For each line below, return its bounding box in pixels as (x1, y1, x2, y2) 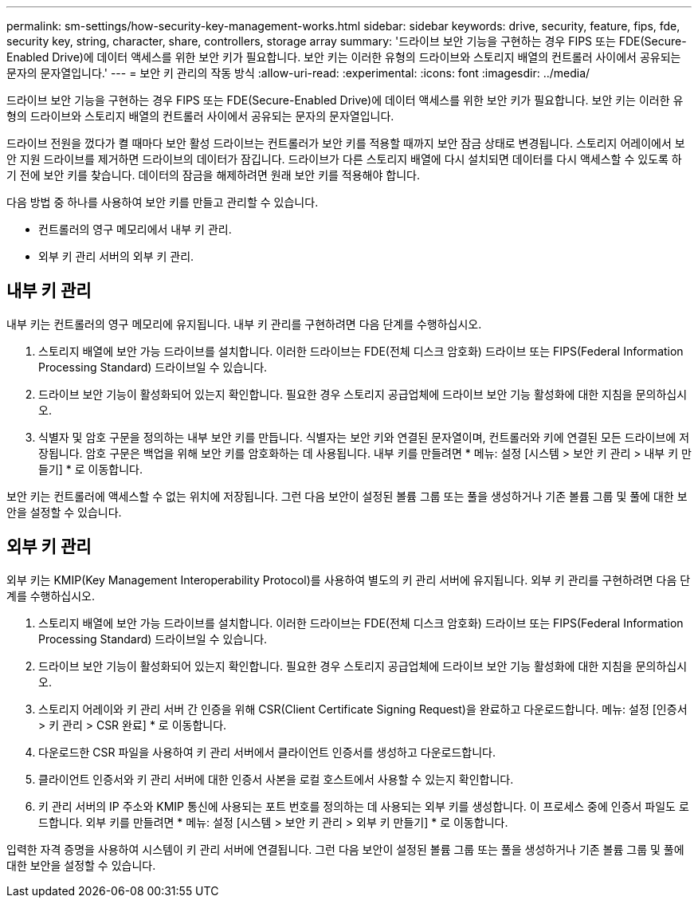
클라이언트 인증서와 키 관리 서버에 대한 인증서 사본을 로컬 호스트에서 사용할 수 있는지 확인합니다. (38, 772, 514, 786)
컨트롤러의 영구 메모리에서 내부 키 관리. (38, 222, 232, 236)
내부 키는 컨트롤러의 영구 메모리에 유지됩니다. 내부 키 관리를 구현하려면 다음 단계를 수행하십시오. (6, 316, 482, 331)
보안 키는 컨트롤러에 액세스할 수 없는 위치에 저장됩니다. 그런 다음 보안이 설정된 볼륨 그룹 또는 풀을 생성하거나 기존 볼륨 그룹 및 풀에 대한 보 (6, 489, 688, 503)
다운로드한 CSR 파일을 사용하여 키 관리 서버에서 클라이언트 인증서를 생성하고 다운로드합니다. (38, 745, 496, 759)
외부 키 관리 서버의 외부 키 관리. (38, 250, 194, 263)
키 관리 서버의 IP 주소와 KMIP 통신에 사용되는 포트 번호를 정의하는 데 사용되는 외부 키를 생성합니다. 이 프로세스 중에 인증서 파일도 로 (38, 799, 689, 813)
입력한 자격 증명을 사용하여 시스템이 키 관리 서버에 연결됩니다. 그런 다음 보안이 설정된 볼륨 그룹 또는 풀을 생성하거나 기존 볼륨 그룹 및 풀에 (6, 842, 684, 856)
